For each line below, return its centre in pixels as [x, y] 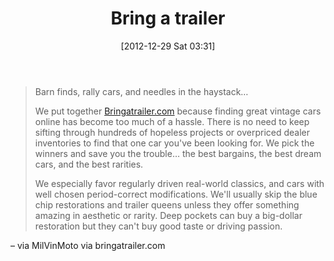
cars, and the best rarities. [89, 164]
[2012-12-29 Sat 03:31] [168, 46]
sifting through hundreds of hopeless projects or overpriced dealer [172, 132]
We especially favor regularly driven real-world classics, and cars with [179, 183]
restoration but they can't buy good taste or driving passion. [158, 226]
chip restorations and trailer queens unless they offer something [167, 204]
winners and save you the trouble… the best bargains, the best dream [178, 153]
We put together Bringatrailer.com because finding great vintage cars [178, 111]
